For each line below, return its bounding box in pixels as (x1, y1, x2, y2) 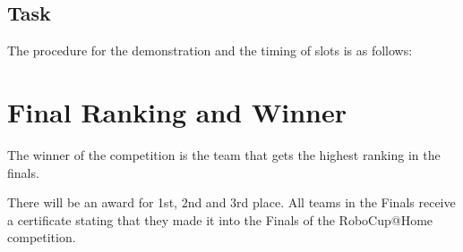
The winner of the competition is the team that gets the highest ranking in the (7, 145, 441, 164)
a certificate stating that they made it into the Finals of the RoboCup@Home (7, 210, 433, 229)
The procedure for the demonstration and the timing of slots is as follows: (7, 41, 413, 60)
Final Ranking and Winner (7, 93, 347, 130)
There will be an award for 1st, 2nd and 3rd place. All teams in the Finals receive (7, 193, 456, 212)
